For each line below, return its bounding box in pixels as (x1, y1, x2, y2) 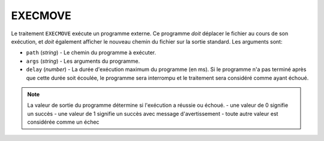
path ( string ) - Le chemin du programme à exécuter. (26, 49, 156, 56)
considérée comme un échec (27, 118, 100, 125)
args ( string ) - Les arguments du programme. (26, 57, 140, 65)
